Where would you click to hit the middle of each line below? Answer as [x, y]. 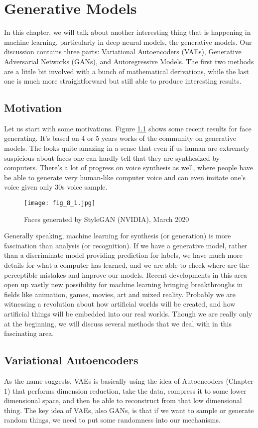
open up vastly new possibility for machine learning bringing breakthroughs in [124, 284]
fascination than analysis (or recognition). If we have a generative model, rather [126, 245]
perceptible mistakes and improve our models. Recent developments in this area [126, 274]
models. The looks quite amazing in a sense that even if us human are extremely [127, 148]
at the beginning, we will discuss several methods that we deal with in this [118, 323]
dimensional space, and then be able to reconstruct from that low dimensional [123, 400]
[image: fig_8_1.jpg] [60, 203]
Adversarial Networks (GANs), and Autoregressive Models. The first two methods [129, 61]
